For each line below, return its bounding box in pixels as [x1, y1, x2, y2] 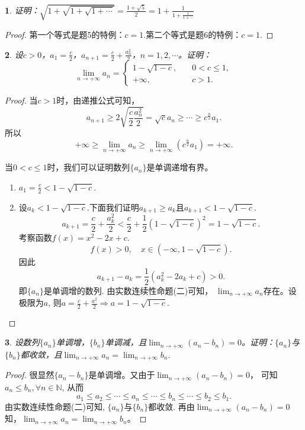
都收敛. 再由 [148, 400, 195, 412]
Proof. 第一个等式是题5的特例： [5, 28, 125, 40]
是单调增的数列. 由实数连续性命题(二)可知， [43, 284, 213, 296]
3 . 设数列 [5, 336, 40, 348]
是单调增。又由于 [88, 368, 155, 381]
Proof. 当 [5, 94, 38, 106]
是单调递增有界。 [146, 161, 213, 173]
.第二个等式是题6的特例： [143, 28, 242, 40]
